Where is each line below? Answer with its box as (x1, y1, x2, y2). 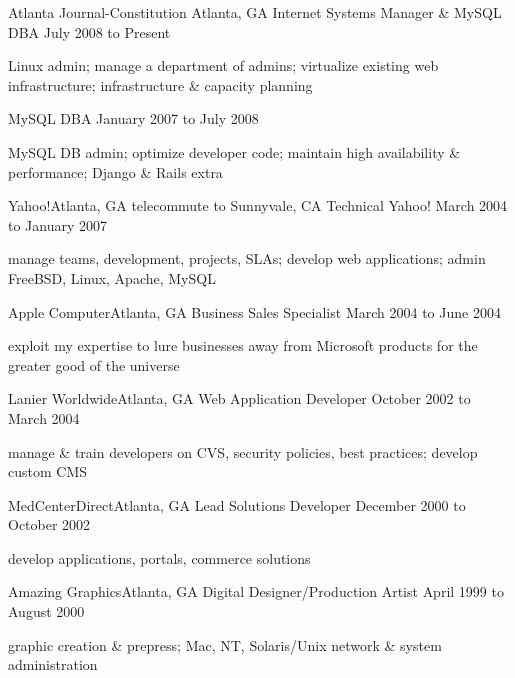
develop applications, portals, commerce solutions (8, 547, 311, 568)
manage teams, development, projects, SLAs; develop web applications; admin (8, 248, 486, 269)
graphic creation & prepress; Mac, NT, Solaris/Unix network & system (8, 634, 442, 655)
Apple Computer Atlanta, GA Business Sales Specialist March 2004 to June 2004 (8, 301, 501, 322)
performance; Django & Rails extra (8, 161, 223, 182)
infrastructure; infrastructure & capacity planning (8, 74, 313, 95)
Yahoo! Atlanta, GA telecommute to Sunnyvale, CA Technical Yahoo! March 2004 (8, 195, 508, 216)
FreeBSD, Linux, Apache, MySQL (8, 267, 216, 288)
